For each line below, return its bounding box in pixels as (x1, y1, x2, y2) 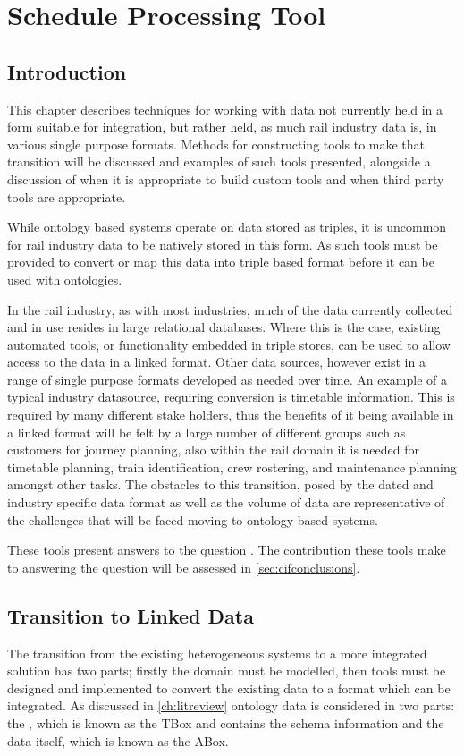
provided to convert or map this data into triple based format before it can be (7, 252, 434, 271)
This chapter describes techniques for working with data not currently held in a (7, 99, 443, 118)
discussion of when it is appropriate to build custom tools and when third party (7, 169, 444, 188)
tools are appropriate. (7, 187, 126, 206)
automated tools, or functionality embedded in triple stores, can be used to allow (7, 335, 451, 353)
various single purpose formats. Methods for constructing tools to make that (7, 134, 426, 153)
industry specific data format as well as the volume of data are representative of (7, 493, 445, 512)
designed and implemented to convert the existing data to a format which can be (7, 678, 451, 697)
